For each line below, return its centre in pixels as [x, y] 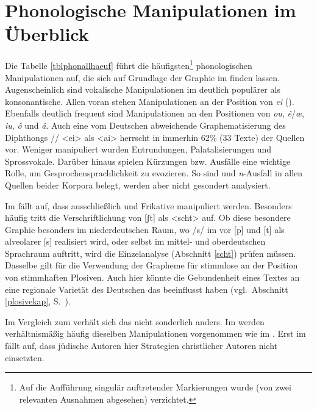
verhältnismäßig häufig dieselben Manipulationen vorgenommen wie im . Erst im [155, 333]
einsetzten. [25, 357]
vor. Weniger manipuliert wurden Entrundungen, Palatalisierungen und [138, 149]
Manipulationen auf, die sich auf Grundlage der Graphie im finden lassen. [142, 77]
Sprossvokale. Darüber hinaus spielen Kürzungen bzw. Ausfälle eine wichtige [148, 161]
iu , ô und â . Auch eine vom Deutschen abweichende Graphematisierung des [145, 125]
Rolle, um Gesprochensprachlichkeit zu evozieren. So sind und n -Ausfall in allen [154, 173]
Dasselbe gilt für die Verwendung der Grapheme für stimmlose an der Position [151, 265]
